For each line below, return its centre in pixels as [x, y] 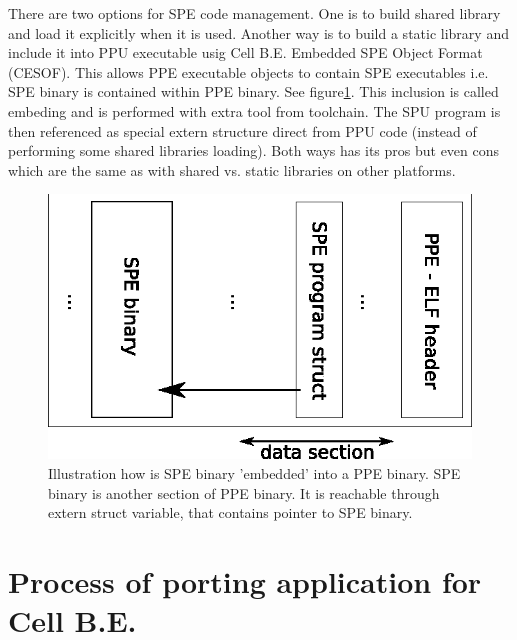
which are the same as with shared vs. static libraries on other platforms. [232, 169]
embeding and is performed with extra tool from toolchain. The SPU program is [254, 110]
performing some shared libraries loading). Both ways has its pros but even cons [254, 150]
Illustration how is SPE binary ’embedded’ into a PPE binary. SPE [254, 473]
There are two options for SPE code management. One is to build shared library [254, 13]
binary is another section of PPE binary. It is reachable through [244, 492]
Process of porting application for [245, 580]
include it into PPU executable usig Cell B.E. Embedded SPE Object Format [245, 52]
